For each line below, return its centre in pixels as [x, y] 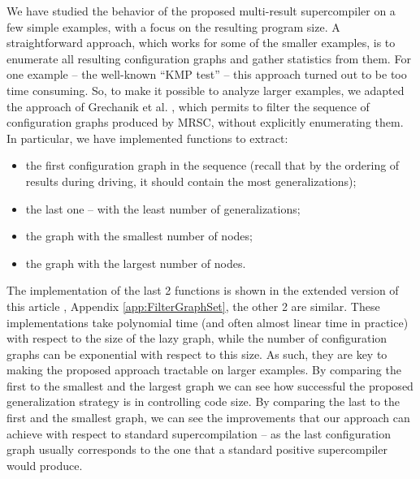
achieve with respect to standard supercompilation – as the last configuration [199, 433]
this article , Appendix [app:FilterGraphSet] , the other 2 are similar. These [193, 306]
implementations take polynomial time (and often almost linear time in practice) [208, 322]
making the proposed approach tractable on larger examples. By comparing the [204, 370]
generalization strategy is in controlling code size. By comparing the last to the [204, 401]
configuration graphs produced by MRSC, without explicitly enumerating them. [205, 122]
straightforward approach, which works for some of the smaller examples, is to [201, 43]
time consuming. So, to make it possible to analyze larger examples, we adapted [206, 90]
